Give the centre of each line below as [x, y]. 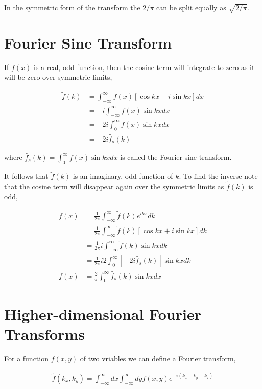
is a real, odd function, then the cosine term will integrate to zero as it [144, 67]
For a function [26, 358]
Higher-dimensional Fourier [103, 314]
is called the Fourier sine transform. [176, 157]
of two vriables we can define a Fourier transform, [158, 358]
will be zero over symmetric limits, [58, 77]
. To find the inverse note [218, 176]
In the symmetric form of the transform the [72, 7]
